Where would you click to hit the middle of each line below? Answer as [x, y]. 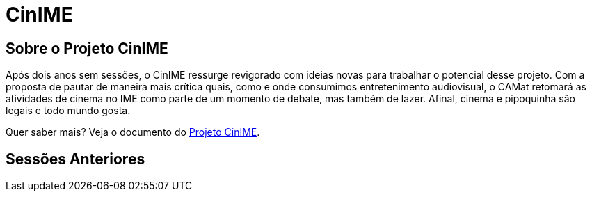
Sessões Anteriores [75, 159]
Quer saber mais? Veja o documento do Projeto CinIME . [133, 132]
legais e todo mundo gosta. [68, 111]
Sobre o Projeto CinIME [87, 48]
